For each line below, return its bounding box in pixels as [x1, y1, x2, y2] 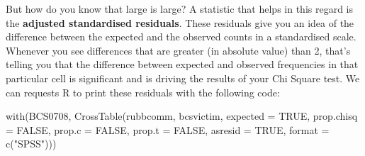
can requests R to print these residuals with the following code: [6, 84, 280, 99]
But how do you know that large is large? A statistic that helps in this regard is [6, 1, 354, 16]
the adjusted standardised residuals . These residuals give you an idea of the [6, 15, 354, 30]
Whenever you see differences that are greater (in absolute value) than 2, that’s [6, 43, 351, 57]
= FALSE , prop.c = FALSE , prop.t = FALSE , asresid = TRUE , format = [6, 122, 330, 137]
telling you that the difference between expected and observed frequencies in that [6, 57, 359, 72]
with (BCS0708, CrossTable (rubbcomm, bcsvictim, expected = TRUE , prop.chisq [6, 108, 358, 123]
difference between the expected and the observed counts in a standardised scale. [6, 29, 356, 44]
